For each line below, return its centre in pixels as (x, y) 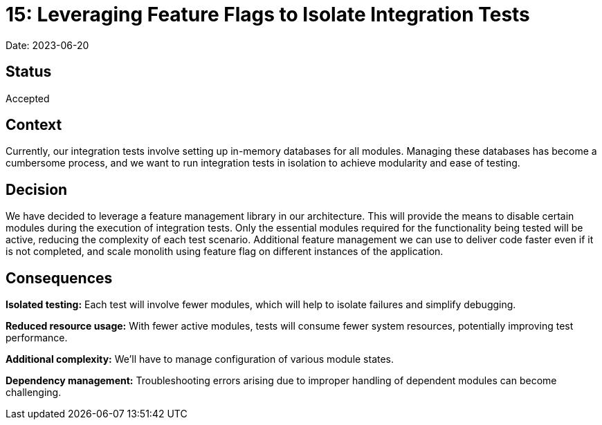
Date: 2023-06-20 (47, 45)
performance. (37, 338)
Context (34, 125)
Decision (37, 189)
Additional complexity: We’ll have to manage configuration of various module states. (200, 359)
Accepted (28, 98)
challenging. (34, 393)
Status (29, 72)
